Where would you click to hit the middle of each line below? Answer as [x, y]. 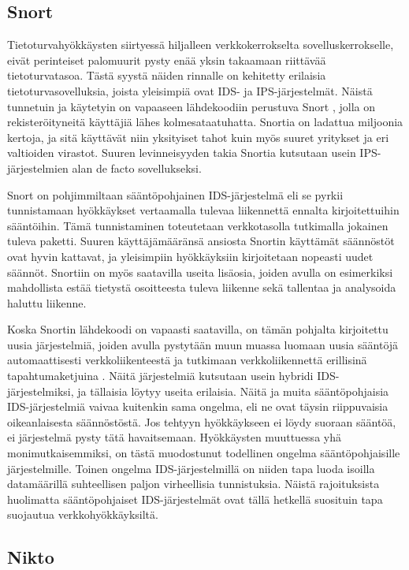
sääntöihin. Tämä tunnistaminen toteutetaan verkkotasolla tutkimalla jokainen [198, 225]
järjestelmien [38, 168]
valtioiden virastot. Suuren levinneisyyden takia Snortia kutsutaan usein [182, 153]
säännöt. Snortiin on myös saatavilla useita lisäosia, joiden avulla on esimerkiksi [200, 272]
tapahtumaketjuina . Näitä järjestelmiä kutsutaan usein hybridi [160, 376]
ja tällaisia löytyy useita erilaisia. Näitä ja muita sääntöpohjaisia [233, 391]
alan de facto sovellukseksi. [137, 168]
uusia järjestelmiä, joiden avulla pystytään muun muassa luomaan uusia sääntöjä [203, 344]
